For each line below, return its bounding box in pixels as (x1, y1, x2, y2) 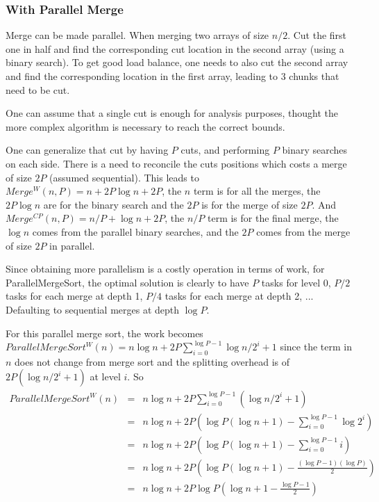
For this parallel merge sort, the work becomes (6, 325, 203, 340)
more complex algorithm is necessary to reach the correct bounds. (6, 119, 285, 133)
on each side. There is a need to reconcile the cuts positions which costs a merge (6, 156, 347, 170)
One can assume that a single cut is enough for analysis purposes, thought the (6, 106, 339, 120)
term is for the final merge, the (207, 211, 339, 225)
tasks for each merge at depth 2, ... (165, 289, 314, 303)
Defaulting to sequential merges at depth (6, 302, 180, 316)
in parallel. (49, 238, 95, 252)
